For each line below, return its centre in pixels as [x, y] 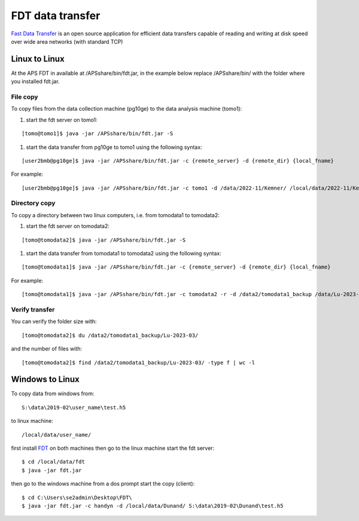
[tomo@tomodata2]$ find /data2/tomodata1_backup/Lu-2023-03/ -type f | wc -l [139, 362]
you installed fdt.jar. [35, 81]
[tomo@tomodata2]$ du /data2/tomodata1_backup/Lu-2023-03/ [110, 335]
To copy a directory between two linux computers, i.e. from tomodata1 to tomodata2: [115, 215]
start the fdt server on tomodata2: [68, 226]
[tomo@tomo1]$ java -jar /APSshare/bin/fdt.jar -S [98, 134]
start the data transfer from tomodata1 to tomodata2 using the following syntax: [124, 254]
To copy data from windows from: [53, 394]
